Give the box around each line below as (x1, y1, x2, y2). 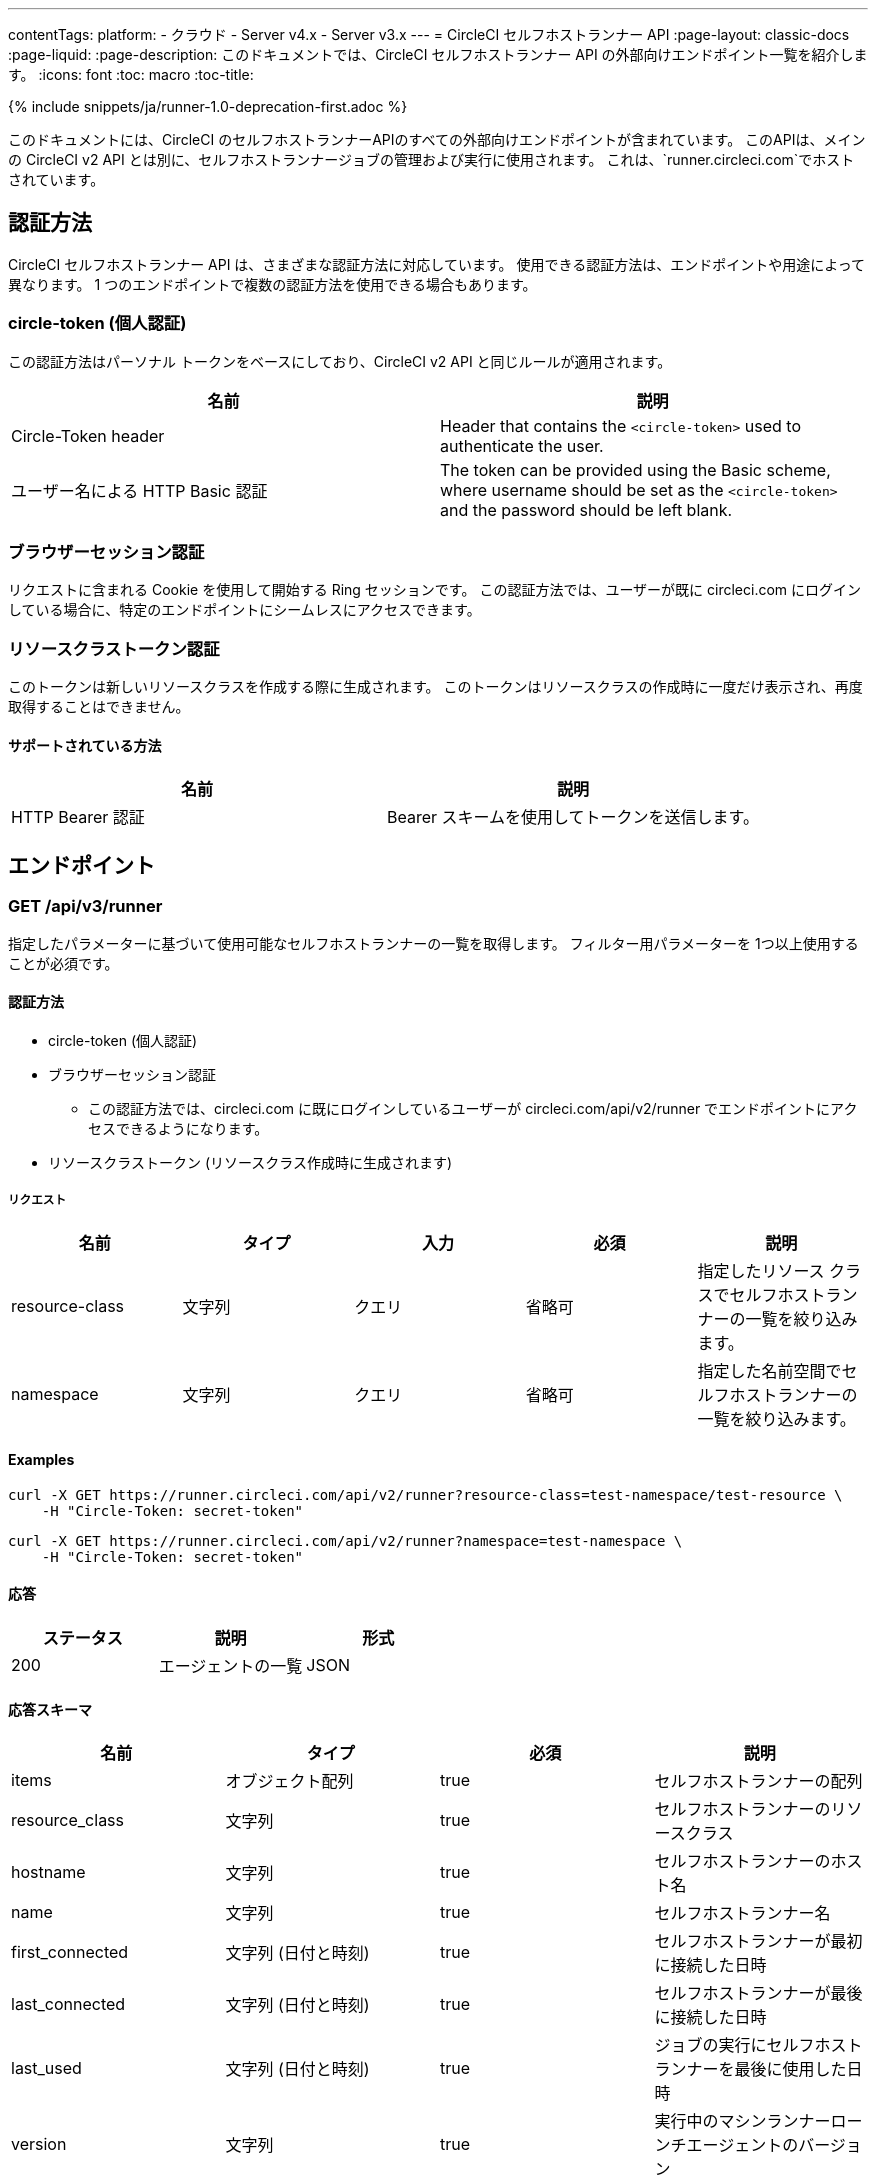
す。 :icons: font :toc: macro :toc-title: (8, 66, 254, 83)
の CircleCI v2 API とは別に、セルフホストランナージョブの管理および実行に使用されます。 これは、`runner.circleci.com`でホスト (8, 151, 855, 168)
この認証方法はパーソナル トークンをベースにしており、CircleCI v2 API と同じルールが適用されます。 (8, 352, 672, 370)
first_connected (11, 1942, 129, 1963)
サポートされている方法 (8, 736, 162, 754)
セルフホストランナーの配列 (654, 1771, 863, 1792)
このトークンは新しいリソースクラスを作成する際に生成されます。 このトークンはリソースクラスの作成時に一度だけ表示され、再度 (8, 678, 863, 696)
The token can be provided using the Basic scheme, (440, 459, 831, 480)
